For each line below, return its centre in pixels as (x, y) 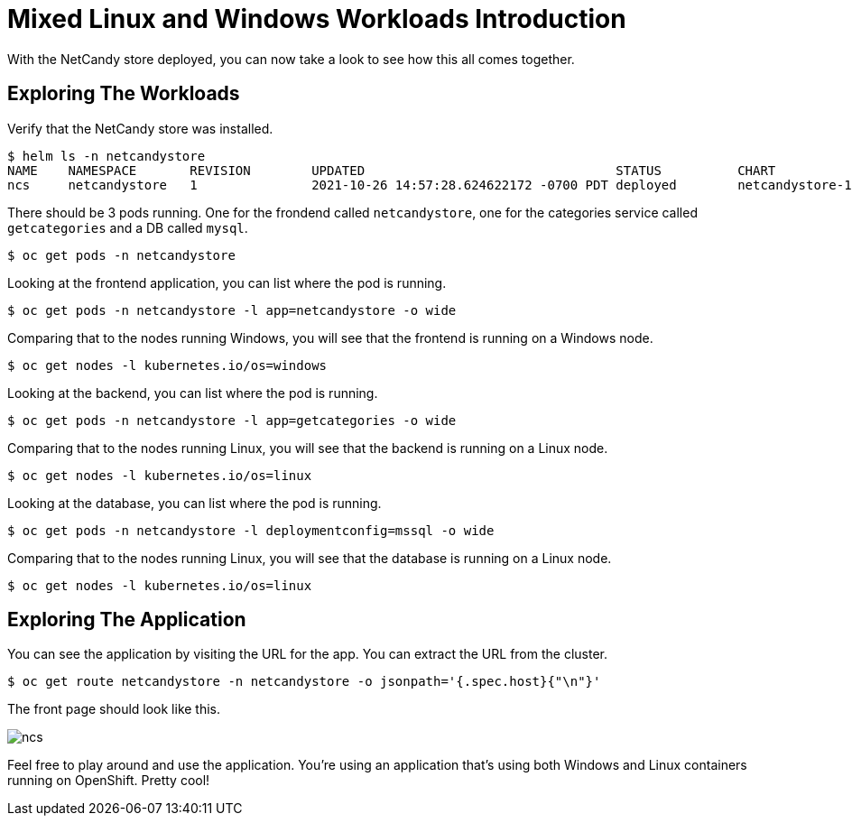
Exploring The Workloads (124, 94)
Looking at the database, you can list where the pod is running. (194, 503)
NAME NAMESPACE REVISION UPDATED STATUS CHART (392, 170)
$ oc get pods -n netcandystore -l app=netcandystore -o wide (232, 310)
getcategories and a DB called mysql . (128, 227)
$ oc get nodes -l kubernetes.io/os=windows (167, 365)
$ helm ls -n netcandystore (106, 156)
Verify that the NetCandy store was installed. (140, 128)
